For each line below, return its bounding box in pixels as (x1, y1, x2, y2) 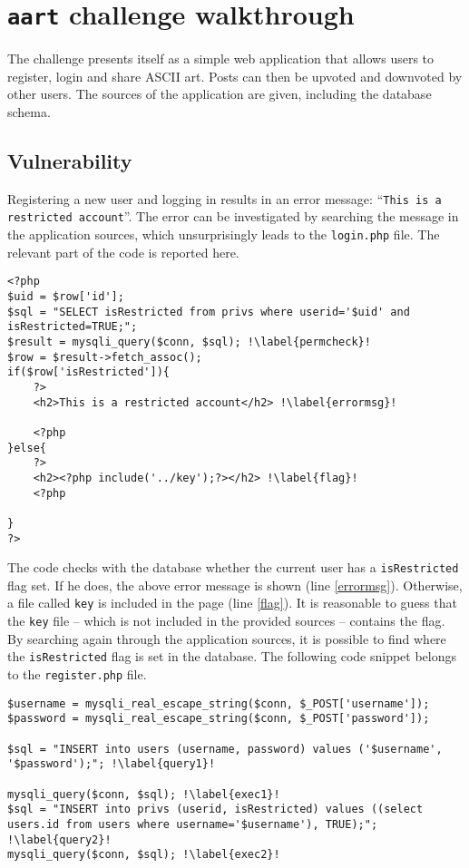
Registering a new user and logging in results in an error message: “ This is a (7, 189, 442, 208)
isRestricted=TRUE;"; (7, 320, 138, 334)
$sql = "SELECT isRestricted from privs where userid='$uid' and (7, 305, 410, 318)
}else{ (7, 441, 46, 454)
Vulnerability (7, 147, 132, 175)
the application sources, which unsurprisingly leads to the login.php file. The (7, 225, 440, 244)
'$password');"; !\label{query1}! (7, 757, 216, 771)
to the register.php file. (7, 665, 147, 684)
